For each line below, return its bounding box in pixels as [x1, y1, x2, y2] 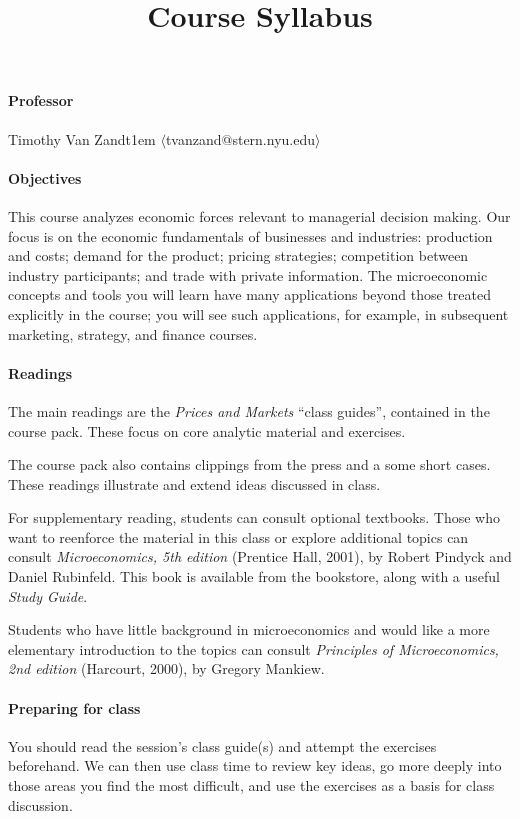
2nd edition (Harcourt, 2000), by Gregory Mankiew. [8, 658, 325, 679]
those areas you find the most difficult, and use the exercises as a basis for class [8, 775, 495, 796]
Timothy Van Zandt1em [8, 128, 156, 149]
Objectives [8, 167, 82, 188]
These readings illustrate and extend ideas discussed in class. [8, 473, 381, 494]
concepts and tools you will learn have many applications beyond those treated [8, 284, 491, 305]
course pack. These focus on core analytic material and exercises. [8, 420, 406, 441]
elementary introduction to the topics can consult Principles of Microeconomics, [8, 638, 499, 659]
